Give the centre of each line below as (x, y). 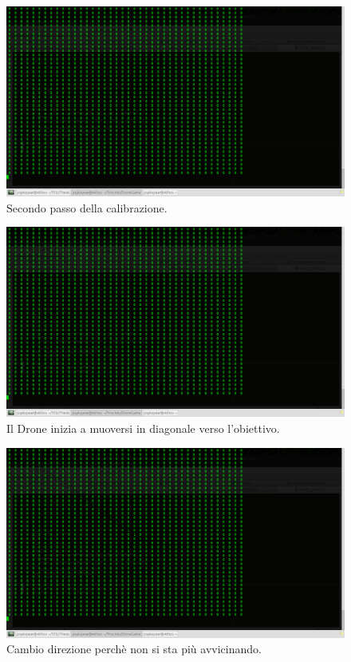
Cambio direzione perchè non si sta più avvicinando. (134, 649)
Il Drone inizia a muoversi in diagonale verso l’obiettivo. (143, 428)
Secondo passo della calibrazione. (87, 207)
